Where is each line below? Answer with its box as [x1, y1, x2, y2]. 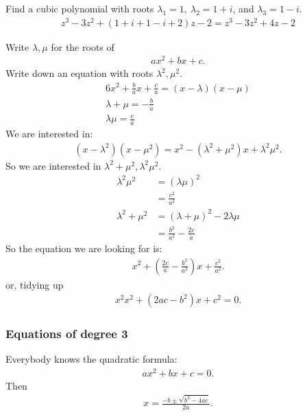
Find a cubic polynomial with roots [5, 1, 154, 15]
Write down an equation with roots [5, 66, 153, 80]
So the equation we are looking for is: [5, 240, 162, 255]
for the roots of [51, 39, 114, 54]
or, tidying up [5, 277, 64, 291]
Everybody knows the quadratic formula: [5, 352, 177, 366]
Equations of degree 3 [5, 325, 128, 342]
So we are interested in [5, 158, 101, 172]
